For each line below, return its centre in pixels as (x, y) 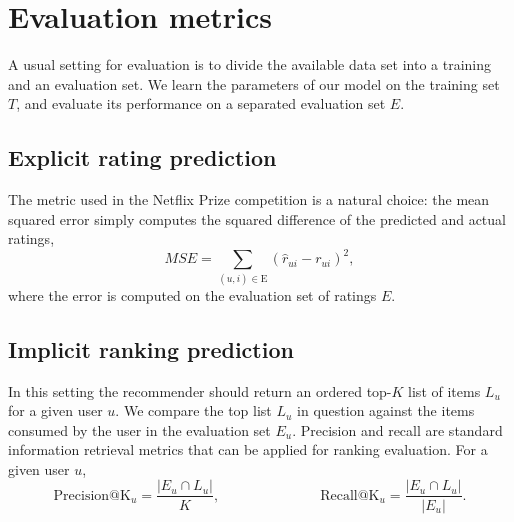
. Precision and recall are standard (397, 429)
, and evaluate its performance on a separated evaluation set (201, 103)
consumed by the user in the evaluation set (139, 429)
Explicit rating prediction (142, 157)
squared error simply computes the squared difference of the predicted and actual (257, 218)
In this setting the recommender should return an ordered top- (200, 390)
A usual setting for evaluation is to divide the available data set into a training (250, 64)
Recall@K (350, 495)
